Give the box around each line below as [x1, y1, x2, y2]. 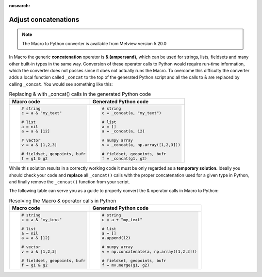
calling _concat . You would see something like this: [9, 81, 113, 87]
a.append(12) [102, 235, 131, 241]
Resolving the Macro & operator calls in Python [9, 197, 116, 204]
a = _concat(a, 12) [102, 129, 145, 134]
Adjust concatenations [9, 15, 80, 24]
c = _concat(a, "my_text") [102, 111, 162, 116]
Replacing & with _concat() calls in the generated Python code [9, 91, 151, 98]
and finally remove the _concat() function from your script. [9, 179, 131, 185]
